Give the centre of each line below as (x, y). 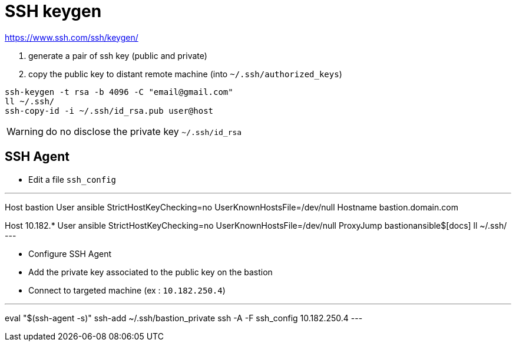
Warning (25, 131)
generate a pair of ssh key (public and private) (118, 55)
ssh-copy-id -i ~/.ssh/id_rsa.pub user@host (109, 111)
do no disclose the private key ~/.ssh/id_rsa (144, 131)
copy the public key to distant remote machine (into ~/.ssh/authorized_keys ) (185, 74)
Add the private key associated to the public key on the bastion (150, 272)
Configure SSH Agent (70, 253)
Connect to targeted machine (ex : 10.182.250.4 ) (127, 290)
